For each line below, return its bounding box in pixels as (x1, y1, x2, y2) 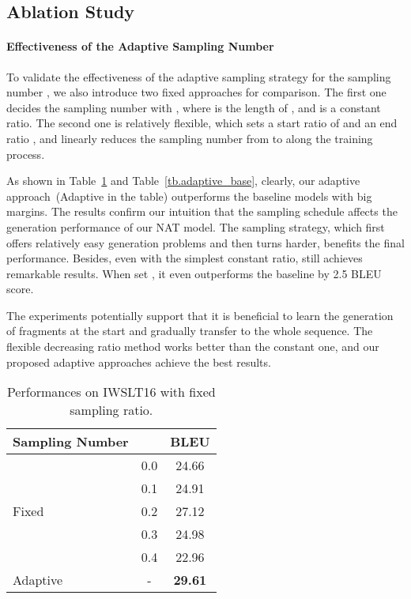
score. (6, 281, 34, 297)
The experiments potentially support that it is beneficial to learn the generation (6, 307, 394, 323)
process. (6, 145, 45, 162)
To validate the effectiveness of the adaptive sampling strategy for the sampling (6, 68, 391, 85)
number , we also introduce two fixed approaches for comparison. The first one (6, 84, 386, 100)
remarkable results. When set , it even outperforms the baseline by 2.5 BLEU (6, 265, 382, 281)
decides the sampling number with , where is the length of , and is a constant (6, 99, 381, 115)
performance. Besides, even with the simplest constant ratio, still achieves (6, 250, 363, 266)
